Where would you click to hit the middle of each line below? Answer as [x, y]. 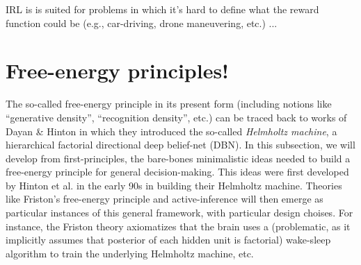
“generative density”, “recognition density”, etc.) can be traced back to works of [176, 117]
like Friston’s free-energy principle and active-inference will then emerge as [165, 199]
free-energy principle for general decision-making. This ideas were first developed [177, 172]
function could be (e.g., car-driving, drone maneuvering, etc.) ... [142, 23]
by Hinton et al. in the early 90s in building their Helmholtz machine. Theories [174, 185]
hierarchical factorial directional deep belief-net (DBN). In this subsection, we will [180, 145]
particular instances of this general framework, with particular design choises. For [179, 213]
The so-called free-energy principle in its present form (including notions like [169, 104]
